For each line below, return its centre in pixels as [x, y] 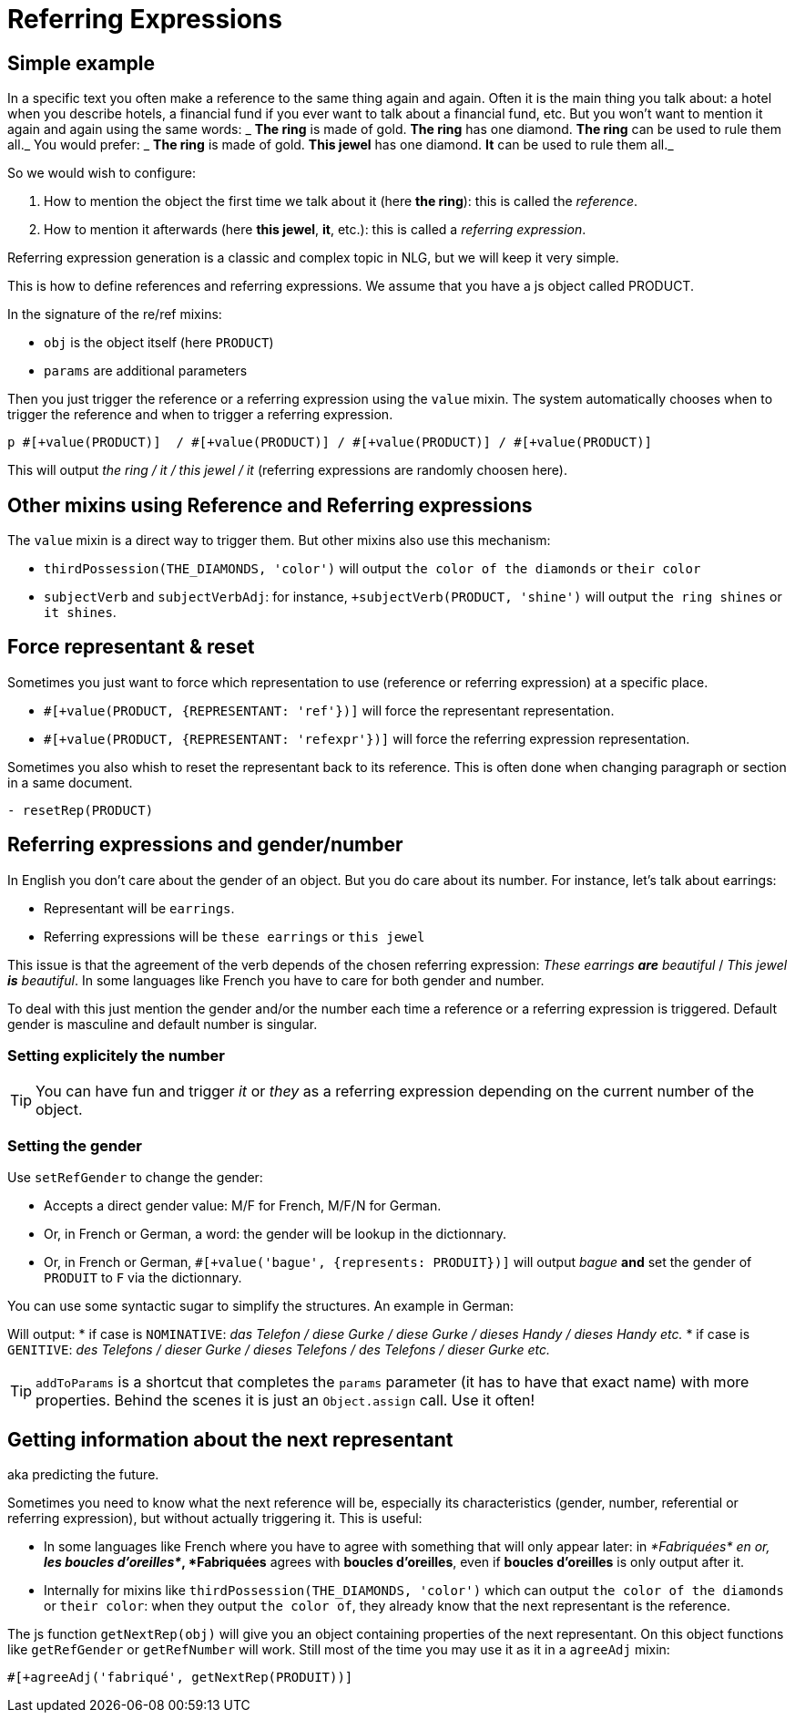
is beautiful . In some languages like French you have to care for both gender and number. [276, 980]
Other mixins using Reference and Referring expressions [270, 505]
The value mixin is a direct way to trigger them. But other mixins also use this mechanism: [279, 541]
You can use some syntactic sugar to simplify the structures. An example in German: [261, 1306]
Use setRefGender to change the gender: [135, 1178]
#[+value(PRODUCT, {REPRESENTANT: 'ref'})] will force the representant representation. [329, 710]
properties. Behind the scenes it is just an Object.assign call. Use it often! [285, 1401]
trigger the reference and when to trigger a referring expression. [200, 415]
